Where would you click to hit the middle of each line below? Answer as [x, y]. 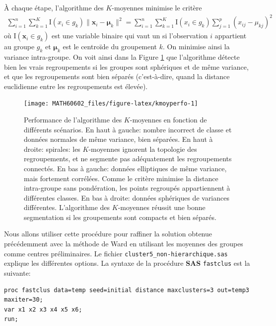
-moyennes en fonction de [168, 119]
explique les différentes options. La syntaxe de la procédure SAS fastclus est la [127, 263]
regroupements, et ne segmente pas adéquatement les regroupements [128, 159]
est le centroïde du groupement [110, 47]
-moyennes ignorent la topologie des [143, 149]
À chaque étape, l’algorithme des [54, 7]
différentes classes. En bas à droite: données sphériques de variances [127, 197]
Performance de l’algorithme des [73, 119]
